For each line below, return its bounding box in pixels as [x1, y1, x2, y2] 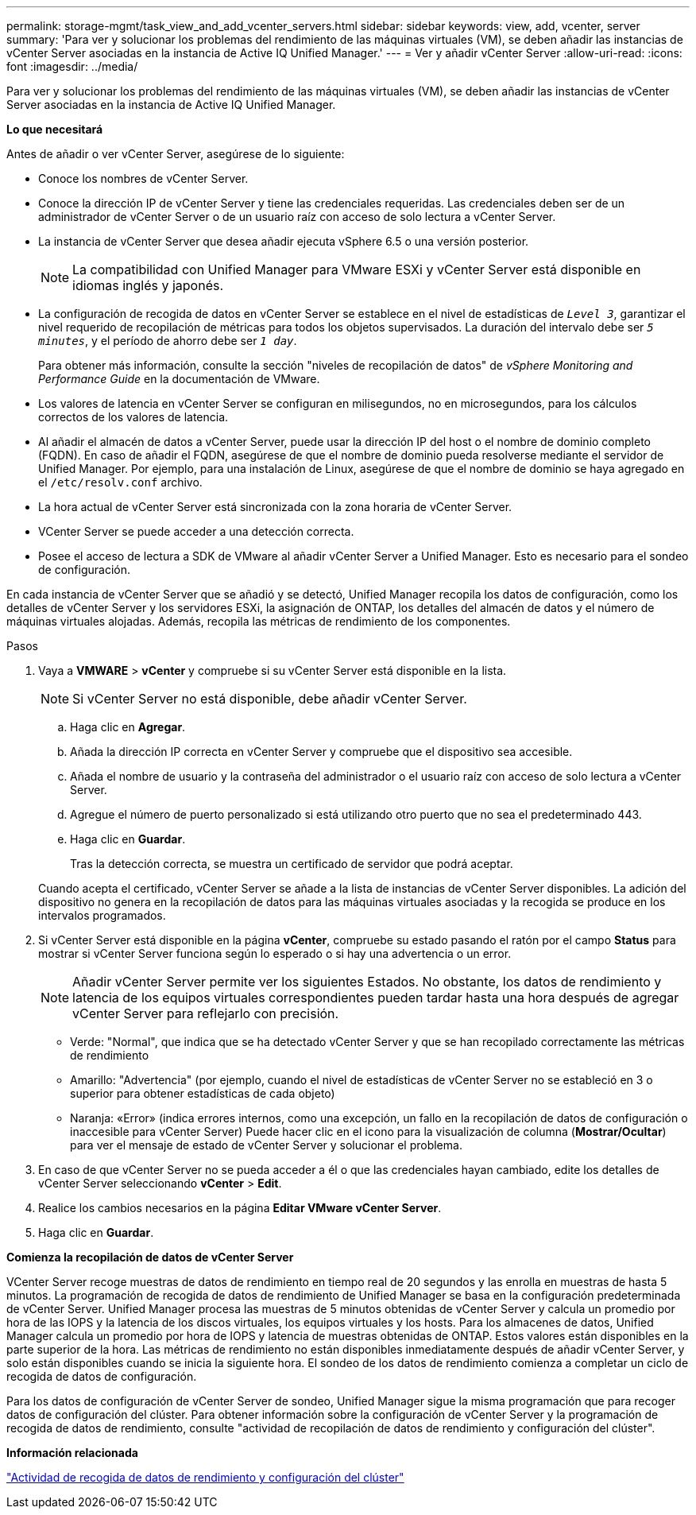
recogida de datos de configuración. [6, 1370, 197, 1383]
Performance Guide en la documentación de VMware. [38, 372, 320, 386]
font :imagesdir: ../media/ [6, 60, 138, 73]
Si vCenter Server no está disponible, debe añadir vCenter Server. [72, 691, 467, 707]
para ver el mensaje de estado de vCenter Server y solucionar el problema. [70, 1138, 462, 1152]
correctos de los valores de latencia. [38, 410, 229, 424]
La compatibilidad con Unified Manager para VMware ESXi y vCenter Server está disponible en [72, 262, 641, 277]
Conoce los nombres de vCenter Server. [38, 172, 249, 185]
